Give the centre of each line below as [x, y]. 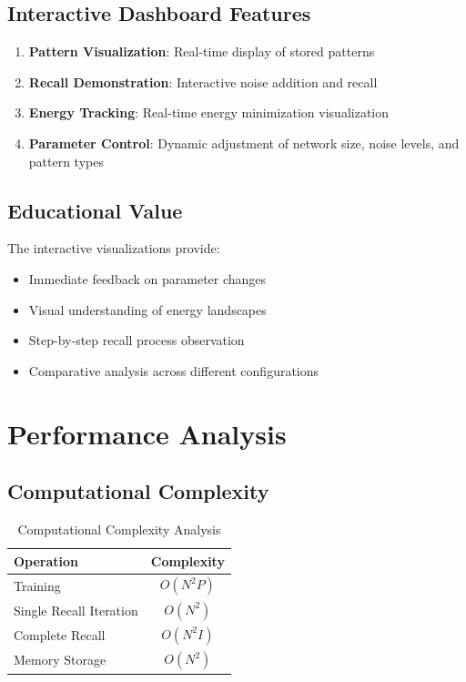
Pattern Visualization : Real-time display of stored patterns [202, 51]
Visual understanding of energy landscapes [147, 309]
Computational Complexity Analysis [119, 529]
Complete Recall [60, 635]
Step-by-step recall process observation [137, 340]
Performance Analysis [147, 433]
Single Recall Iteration [76, 610]
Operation [46, 560]
